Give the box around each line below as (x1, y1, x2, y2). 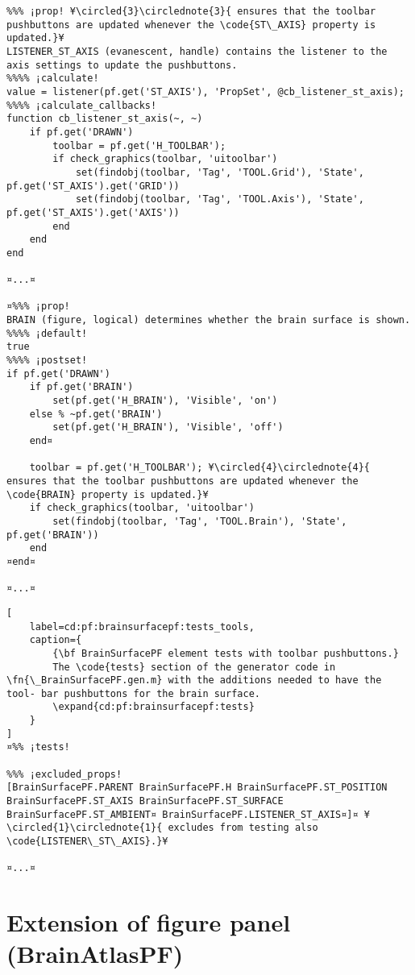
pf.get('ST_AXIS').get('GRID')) (6, 180, 180, 192)
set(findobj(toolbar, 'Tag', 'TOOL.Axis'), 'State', (75, 193, 364, 205)
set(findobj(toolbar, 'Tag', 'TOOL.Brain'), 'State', (52, 515, 347, 527)
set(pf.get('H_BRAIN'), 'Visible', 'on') (52, 395, 278, 407)
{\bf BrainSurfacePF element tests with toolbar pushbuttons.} (52, 647, 399, 659)
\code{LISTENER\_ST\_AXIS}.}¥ (6, 836, 168, 848)
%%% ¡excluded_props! (6, 768, 122, 780)
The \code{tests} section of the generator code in (52, 661, 336, 673)
